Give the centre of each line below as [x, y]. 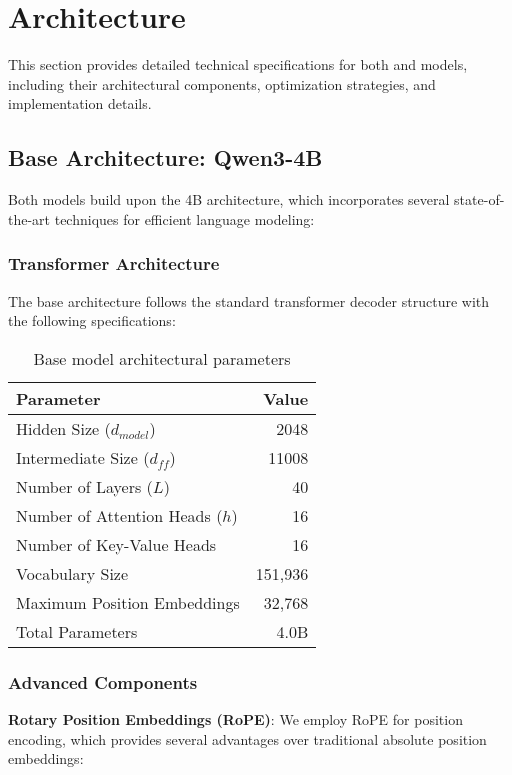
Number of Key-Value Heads [116, 544]
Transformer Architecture [114, 263]
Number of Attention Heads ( [119, 515]
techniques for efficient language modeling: [184, 218]
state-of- [479, 199]
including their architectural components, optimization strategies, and [222, 83]
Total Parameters [77, 631]
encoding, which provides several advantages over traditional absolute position [247, 738]
